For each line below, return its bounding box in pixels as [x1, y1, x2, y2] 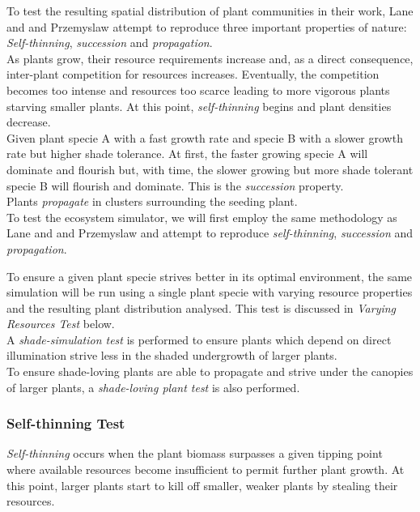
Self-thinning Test [6, 413, 125, 433]
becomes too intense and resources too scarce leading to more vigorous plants [6, 81, 390, 98]
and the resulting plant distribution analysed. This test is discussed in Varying [6, 299, 397, 316]
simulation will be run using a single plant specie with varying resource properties [6, 284, 413, 301]
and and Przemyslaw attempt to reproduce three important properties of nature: [6, 18, 407, 35]
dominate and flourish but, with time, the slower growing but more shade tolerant [6, 160, 414, 177]
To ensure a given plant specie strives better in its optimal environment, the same [6, 267, 413, 284]
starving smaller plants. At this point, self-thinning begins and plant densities [6, 97, 392, 114]
